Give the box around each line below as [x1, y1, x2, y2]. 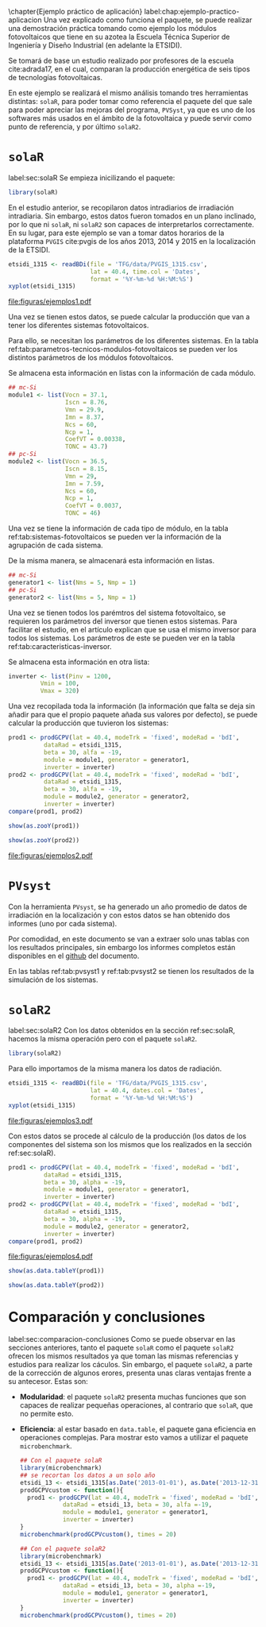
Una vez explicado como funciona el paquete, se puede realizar [43, 15, 253, 25]
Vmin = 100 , [40, 679, 80, 688]
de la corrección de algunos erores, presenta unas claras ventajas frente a [8, 1368, 252, 1378]
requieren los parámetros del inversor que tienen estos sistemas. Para [8, 616, 237, 626]
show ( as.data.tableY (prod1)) [8, 1267, 105, 1275]
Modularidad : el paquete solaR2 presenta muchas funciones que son [19, 1392, 247, 1401]
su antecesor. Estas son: [8, 1377, 89, 1386]
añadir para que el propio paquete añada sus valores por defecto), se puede [8, 710, 258, 720]
